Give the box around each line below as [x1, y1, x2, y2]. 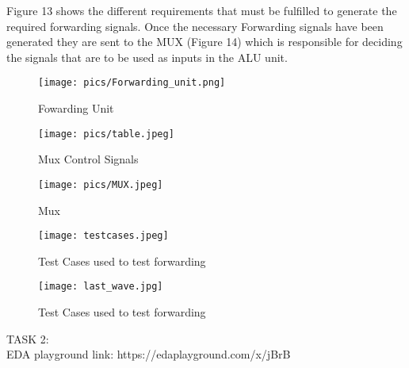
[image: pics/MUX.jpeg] [38, 178, 163, 190]
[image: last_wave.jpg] [38, 281, 163, 293]
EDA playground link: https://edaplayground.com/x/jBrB [6, 346, 291, 362]
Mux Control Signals [38, 151, 139, 167]
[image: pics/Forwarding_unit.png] [38, 77, 226, 89]
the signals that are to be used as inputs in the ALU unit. [6, 48, 288, 65]
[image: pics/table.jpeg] [38, 128, 174, 140]
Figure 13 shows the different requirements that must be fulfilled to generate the [6, 2, 397, 18]
